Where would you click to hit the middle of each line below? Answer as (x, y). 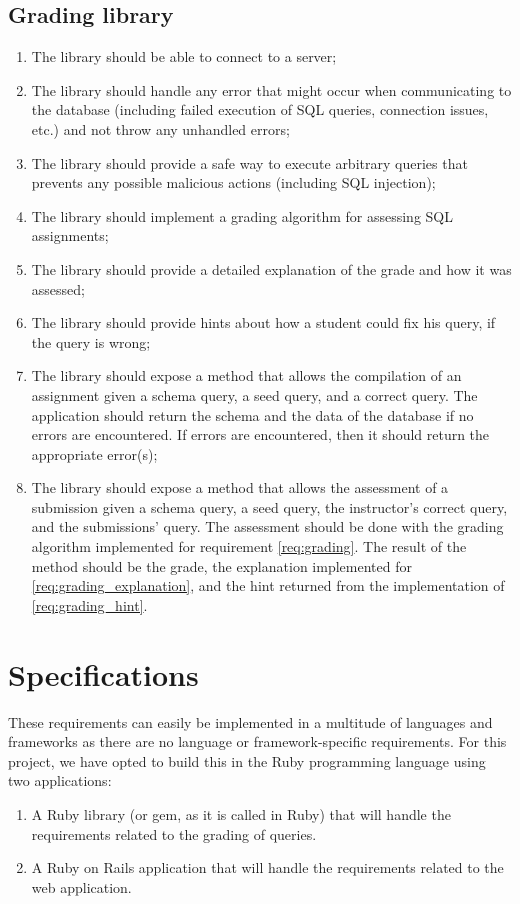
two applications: (60, 780)
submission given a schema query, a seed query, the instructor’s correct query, (269, 506)
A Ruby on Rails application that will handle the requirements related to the (267, 867)
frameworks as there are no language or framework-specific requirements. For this (257, 741)
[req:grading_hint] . (89, 604)
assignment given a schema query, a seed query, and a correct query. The (254, 394)
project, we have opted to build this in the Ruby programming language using (247, 760)
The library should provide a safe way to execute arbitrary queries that (249, 162)
